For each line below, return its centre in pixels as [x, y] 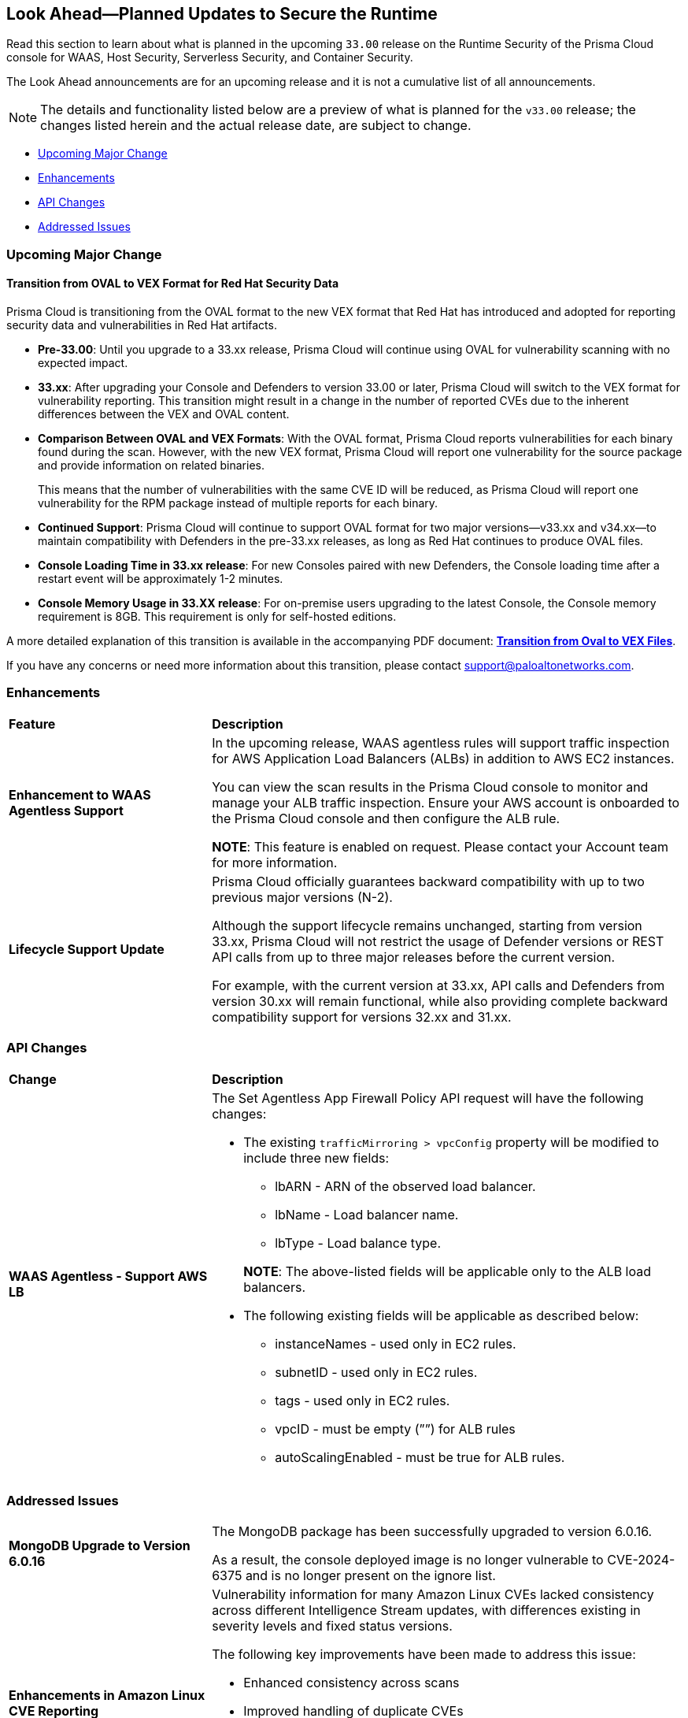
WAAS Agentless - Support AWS [108, 1276]
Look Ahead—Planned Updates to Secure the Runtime [222, 14]
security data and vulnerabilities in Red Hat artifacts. [142, 325]
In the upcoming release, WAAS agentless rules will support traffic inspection [441, 742]
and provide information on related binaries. [151, 466]
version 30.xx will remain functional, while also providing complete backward [440, 1001]
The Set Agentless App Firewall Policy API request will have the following [428, 1098]
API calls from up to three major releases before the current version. [414, 957]
